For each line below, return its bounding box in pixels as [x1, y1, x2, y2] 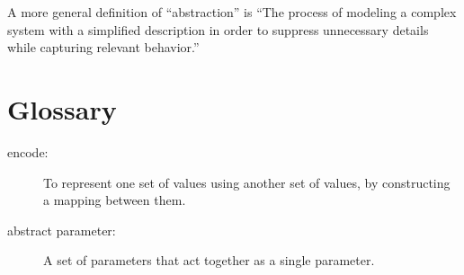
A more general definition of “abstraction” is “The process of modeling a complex [7, 3, 457, 21]
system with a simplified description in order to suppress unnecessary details [7, 20, 429, 39]
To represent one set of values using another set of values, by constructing [43, 173, 451, 191]
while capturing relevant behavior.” [7, 38, 200, 57]
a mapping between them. [43, 191, 186, 209]
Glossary [7, 90, 117, 127]
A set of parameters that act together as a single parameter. [43, 251, 375, 270]
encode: [7, 142, 49, 161]
